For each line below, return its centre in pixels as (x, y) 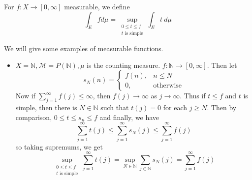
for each (175, 107)
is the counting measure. (124, 65)
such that (115, 107)
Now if (25, 96)
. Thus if (193, 96)
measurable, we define (97, 6)
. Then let (222, 65)
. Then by (222, 107)
